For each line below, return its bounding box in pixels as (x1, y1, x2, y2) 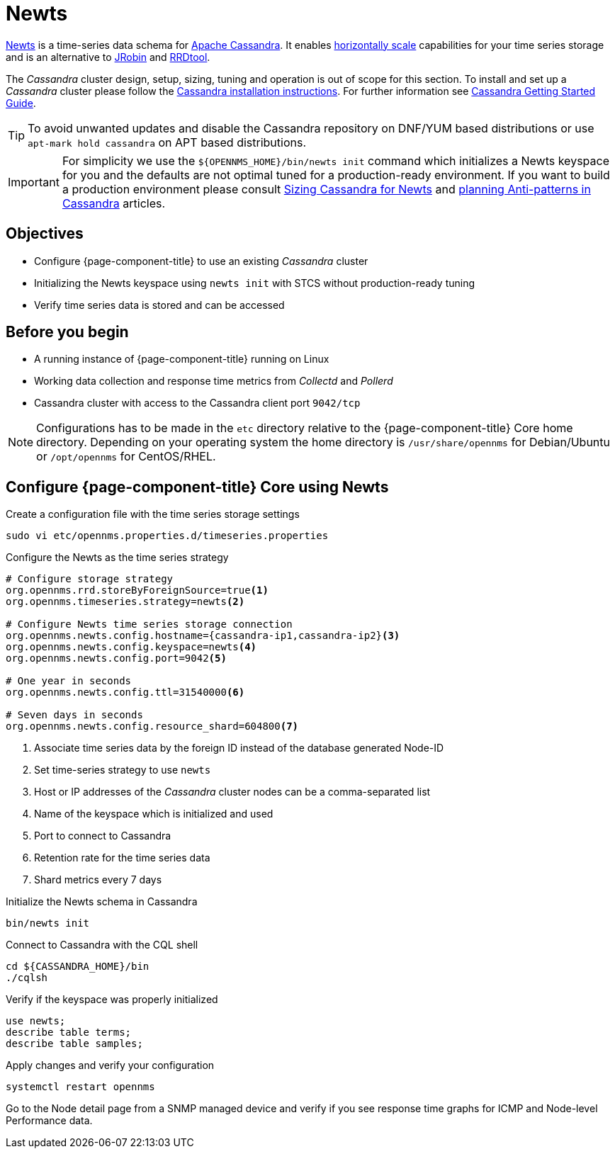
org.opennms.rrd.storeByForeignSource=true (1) (6, 584, 269, 596)
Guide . (6, 96, 36, 109)
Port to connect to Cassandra (34, 830, 171, 842)
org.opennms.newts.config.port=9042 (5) (6, 652, 227, 664)
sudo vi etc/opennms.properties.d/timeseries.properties (6, 530, 329, 542)
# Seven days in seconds (6, 709, 143, 721)
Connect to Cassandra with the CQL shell (6, 939, 198, 951)
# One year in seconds (6, 675, 132, 687)
